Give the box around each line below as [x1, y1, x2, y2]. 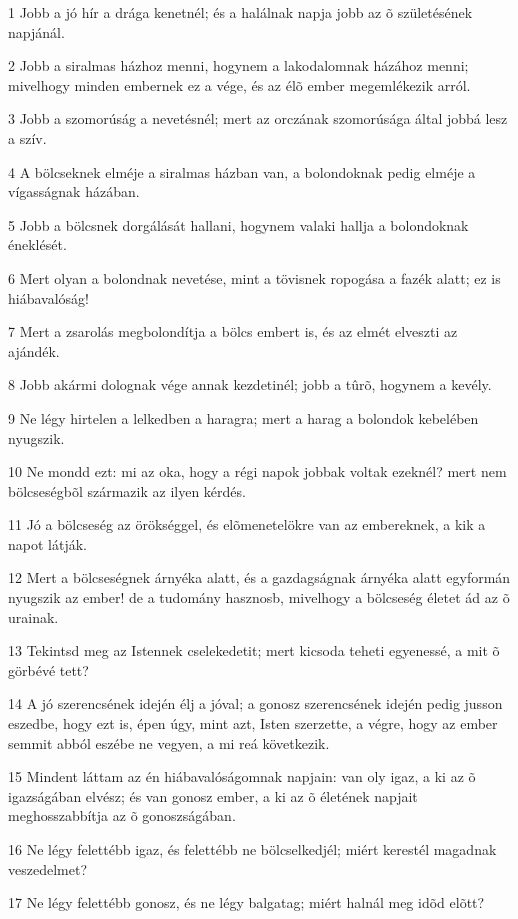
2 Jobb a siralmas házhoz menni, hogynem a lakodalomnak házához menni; [8, 55, 469, 76]
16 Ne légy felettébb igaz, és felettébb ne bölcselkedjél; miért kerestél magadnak [8, 839, 497, 859]
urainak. [8, 606, 59, 627]
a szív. [8, 127, 47, 148]
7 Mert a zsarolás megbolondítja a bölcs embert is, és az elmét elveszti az [8, 321, 458, 342]
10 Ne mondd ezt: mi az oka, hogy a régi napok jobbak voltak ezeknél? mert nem [8, 461, 507, 482]
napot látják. [8, 533, 87, 554]
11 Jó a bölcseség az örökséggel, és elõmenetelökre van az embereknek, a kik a [8, 514, 486, 535]
